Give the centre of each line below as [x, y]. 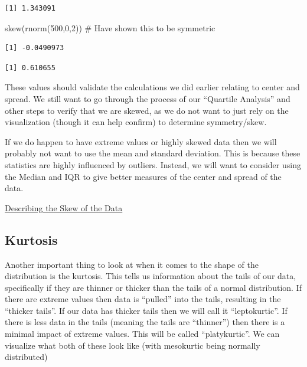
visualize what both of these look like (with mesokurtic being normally [133, 345]
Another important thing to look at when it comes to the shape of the [132, 264]
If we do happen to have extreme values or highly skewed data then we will [141, 141]
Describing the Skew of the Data [64, 207]
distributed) [26, 357]
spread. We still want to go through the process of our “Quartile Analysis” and [148, 98]
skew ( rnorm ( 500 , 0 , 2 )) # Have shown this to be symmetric [110, 27]
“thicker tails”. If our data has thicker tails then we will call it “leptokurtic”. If [146, 310]
